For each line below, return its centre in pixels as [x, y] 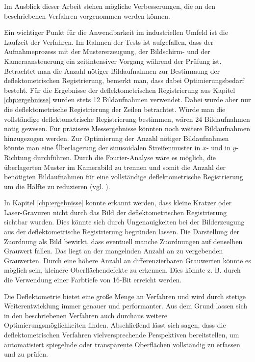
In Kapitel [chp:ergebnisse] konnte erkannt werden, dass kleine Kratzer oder [118, 203]
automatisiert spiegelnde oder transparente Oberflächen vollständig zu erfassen [122, 344]
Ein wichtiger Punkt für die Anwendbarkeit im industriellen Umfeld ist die [116, 32]
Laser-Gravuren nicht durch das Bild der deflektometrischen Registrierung [115, 212]
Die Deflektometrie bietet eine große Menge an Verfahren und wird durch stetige [125, 296]
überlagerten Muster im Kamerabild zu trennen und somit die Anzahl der [115, 167]
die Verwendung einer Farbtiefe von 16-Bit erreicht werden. [93, 280]
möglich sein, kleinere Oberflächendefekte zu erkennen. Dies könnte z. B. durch [122, 270]
